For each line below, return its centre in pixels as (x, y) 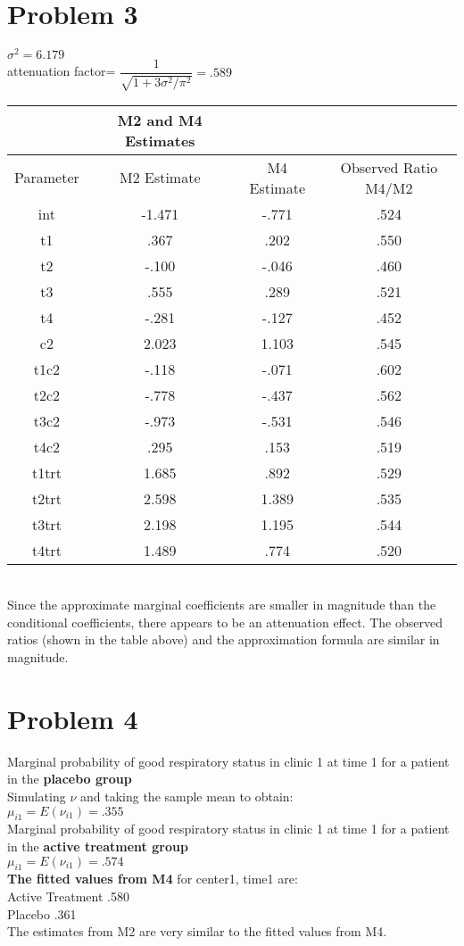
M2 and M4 (160, 120)
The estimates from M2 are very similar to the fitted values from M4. (197, 931)
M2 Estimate (160, 178)
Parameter (47, 178)
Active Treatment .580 (68, 896)
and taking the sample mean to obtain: (186, 796)
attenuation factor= (62, 71)
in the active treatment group (98, 846)
